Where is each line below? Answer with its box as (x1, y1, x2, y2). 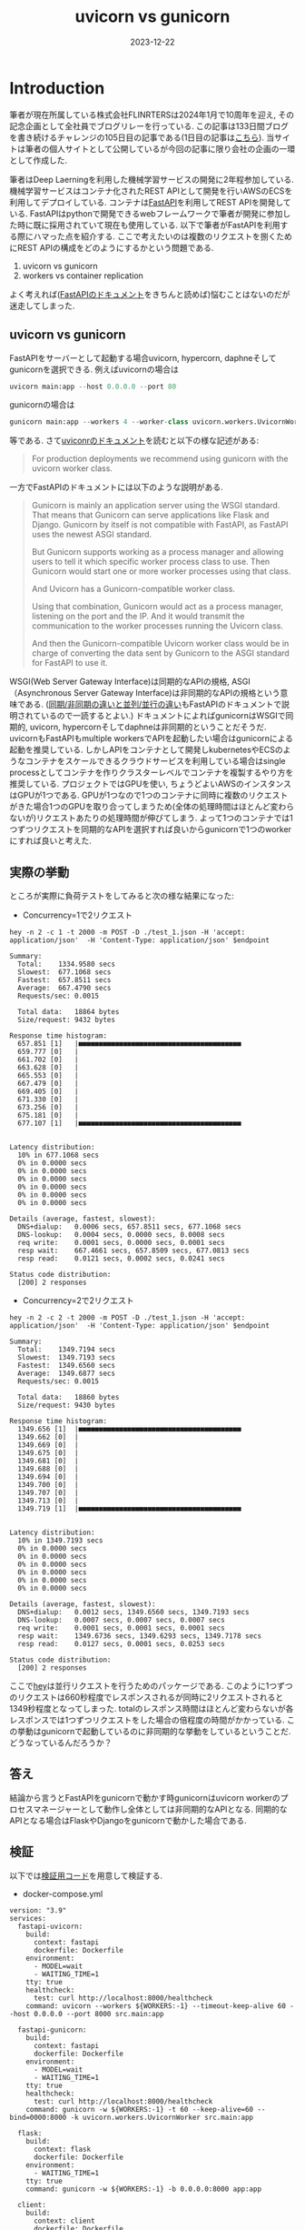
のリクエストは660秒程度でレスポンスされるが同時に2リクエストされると (9, 1692, 284, 1703)
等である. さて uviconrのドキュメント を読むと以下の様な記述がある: (9, 435, 260, 447)
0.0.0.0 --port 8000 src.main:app (33, 2009, 165, 2018)
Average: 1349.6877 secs (17, 1369, 116, 1379)
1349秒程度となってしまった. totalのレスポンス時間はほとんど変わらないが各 (9, 1703, 294, 1714)
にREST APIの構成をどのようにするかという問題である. (9, 242, 214, 253)
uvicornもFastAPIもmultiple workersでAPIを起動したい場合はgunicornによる (9, 733, 293, 744)
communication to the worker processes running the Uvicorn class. (31, 620, 284, 631)
